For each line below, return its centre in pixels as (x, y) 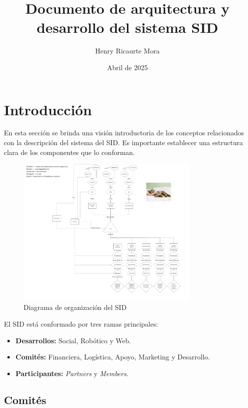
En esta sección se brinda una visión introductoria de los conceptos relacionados (124, 133)
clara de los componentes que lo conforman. (69, 152)
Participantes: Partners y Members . (72, 373)
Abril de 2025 (127, 67)
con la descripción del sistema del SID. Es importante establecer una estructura (124, 142)
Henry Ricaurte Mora (127, 51)
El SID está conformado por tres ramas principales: (81, 323)
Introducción (48, 109)
